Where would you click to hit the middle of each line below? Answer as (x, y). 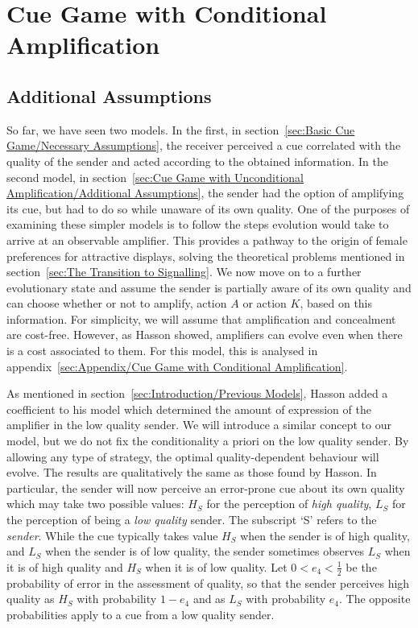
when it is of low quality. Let (216, 566)
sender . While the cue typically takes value (112, 535)
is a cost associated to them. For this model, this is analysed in (162, 351)
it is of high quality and (65, 566)
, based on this (336, 303)
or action (265, 303)
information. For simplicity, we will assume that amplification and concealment (201, 318)
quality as (31, 599)
